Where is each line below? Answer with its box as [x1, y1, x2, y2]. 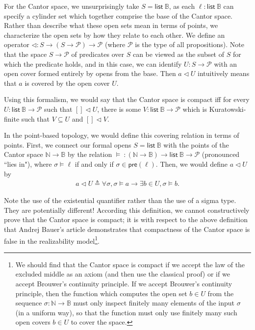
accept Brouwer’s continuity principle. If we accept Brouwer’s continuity [15, 278, 232, 288]
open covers [15, 317, 51, 327]
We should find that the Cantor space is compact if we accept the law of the [15, 259, 245, 269]
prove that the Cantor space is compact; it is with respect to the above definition [4, 214, 248, 225]
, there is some [97, 103, 141, 114]
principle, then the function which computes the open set [15, 288, 187, 298]
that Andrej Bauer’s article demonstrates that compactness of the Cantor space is [4, 224, 250, 234]
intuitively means [198, 68, 250, 78]
